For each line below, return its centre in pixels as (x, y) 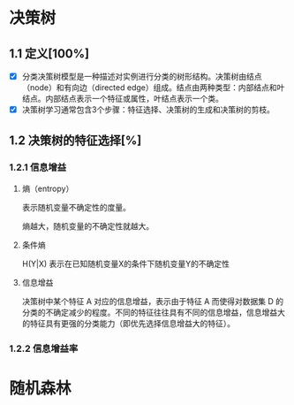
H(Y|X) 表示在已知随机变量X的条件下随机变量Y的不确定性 (126, 264)
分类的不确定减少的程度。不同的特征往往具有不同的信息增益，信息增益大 (153, 312)
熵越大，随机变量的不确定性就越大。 (88, 225)
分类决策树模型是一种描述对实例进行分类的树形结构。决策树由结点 (142, 76)
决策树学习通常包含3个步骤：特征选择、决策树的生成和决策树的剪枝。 (148, 110)
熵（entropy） (48, 188)
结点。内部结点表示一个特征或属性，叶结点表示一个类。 (122, 99)
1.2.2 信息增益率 (44, 348)
